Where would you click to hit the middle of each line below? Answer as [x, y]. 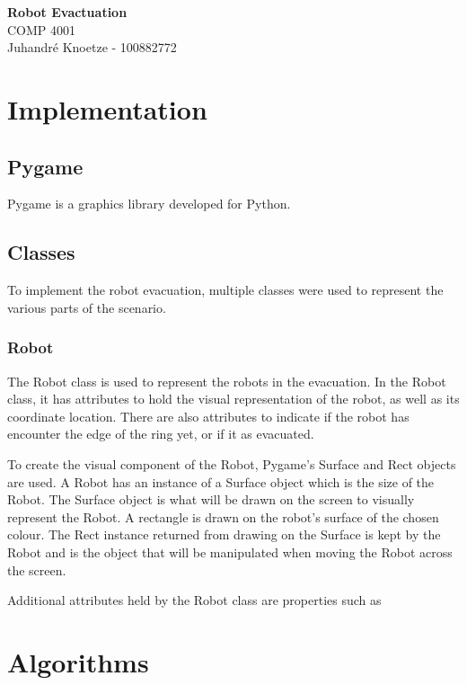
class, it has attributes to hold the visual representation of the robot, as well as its [233, 399]
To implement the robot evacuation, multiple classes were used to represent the [225, 290]
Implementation [107, 108]
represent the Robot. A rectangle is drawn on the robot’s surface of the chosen [223, 516]
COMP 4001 [42, 29]
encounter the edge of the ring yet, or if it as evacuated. [161, 434]
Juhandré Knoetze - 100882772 [92, 47]
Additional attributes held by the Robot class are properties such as [194, 600]
